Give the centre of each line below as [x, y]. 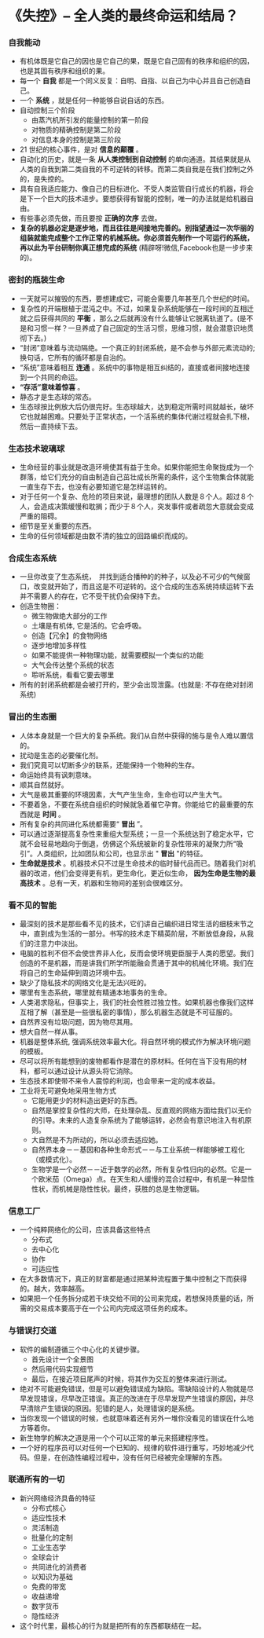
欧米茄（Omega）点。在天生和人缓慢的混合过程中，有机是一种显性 [147, 1178]
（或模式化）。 [54, 1159]
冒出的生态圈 [33, 717]
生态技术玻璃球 [37, 449]
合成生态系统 [33, 558]
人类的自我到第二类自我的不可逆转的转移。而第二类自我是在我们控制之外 [136, 169]
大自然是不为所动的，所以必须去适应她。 [97, 1139]
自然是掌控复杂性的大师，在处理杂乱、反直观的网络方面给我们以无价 [141, 1110]
